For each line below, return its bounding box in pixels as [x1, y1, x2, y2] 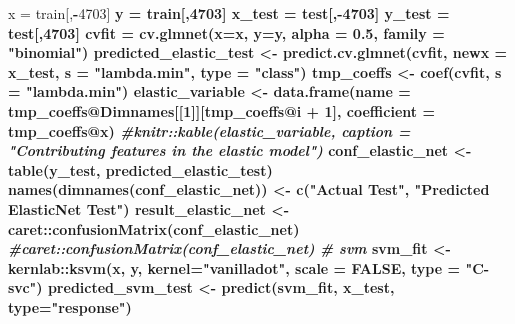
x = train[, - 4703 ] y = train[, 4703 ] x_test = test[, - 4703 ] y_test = [8, 3, 450, 23]
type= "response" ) [8, 296, 132, 317]
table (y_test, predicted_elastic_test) [8, 159, 273, 180]
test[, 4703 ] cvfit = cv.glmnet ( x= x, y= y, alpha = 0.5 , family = [8, 22, 445, 43]
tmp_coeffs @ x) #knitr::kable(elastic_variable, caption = [8, 120, 411, 141]
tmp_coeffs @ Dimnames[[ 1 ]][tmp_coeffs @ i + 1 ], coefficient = [8, 100, 435, 121]
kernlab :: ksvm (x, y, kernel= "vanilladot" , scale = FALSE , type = [8, 257, 461, 278]
